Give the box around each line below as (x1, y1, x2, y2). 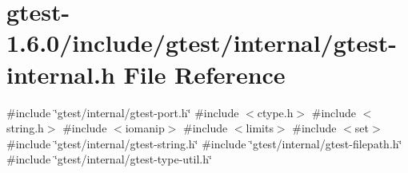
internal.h (6, 57, 115, 90)
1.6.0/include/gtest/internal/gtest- (6, 26, 398, 59)
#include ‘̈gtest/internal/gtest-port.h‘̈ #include (6, 104, 239, 120)
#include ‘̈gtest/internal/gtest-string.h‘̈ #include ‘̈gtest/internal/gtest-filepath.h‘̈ (6, 135, 402, 151)
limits (246, 120, 274, 136)
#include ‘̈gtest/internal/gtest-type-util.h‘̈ (6, 151, 212, 167)
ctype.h (257, 104, 294, 120)
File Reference (123, 57, 286, 90)
